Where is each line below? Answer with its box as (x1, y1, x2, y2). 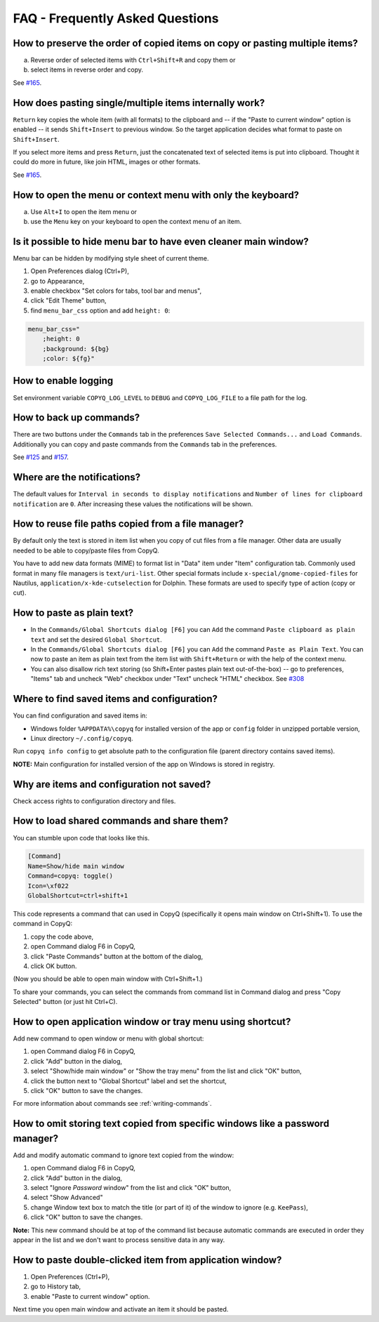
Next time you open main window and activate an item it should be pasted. (13, 1305, 229, 1314)
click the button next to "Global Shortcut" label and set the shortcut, (30, 1076, 227, 1085)
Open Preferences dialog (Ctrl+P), (30, 267, 129, 275)
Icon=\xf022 (27, 882, 69, 890)
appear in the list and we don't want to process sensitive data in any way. (13, 1236, 225, 1244)
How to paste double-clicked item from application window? (13, 1254, 282, 1266)
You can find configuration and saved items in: (13, 711, 147, 720)
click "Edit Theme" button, (30, 296, 107, 305)
